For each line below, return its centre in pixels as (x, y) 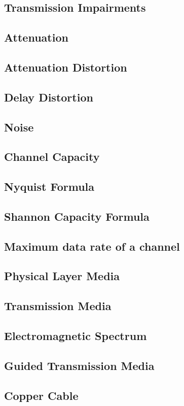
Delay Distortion (49, 97)
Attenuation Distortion (66, 67)
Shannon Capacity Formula (77, 216)
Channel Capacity (52, 157)
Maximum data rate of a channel (92, 246)
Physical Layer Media (62, 276)
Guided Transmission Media (79, 365)
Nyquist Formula (49, 187)
